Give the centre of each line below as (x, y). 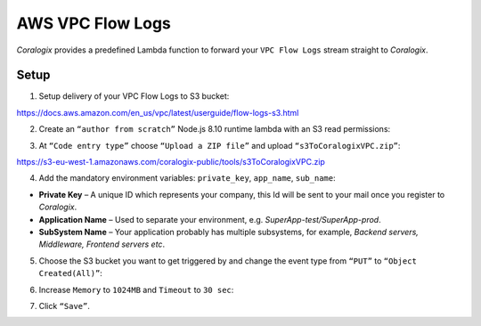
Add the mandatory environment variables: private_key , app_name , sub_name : (187, 178)
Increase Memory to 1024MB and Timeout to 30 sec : (136, 289)
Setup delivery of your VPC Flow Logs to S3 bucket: (134, 96)
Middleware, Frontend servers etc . (102, 244)
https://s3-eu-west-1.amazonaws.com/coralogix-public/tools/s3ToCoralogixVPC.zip (171, 162)
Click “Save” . (65, 306)
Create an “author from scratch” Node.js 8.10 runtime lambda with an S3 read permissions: (215, 129)
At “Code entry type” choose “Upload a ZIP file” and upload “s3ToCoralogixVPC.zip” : (220, 145)
